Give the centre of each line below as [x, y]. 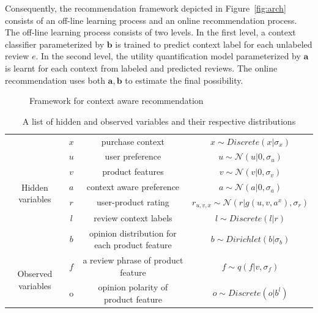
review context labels [133, 217]
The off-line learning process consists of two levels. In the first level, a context [150, 32]
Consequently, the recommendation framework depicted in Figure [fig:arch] [146, 8]
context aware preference [133, 187]
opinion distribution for [133, 233]
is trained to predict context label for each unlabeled [214, 44]
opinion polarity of [133, 287]
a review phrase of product [133, 260]
